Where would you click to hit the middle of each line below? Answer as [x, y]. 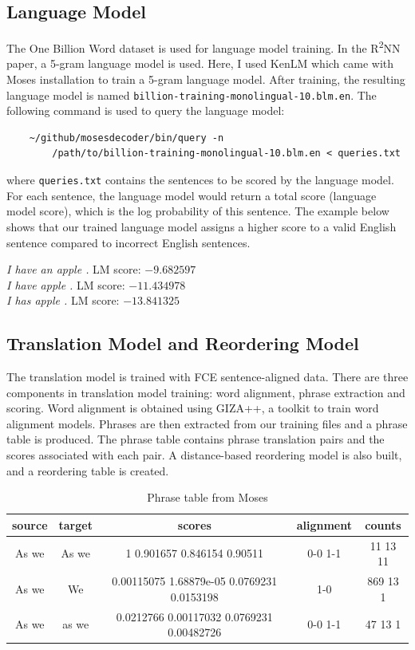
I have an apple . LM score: [74, 269]
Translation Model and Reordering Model [183, 343]
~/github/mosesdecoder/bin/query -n [126, 138]
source [30, 524]
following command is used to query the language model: [146, 110]
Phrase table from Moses [207, 497]
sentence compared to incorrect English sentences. [128, 242]
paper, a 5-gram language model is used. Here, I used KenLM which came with [200, 63]
